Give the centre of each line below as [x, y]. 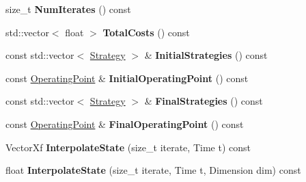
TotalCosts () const [146, 32]
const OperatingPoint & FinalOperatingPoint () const [125, 123]
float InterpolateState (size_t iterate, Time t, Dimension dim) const [153, 170]
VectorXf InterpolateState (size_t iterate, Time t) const [128, 147]
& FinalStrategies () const [204, 101]
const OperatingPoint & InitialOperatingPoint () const [127, 78]
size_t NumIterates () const [68, 9]
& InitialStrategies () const [206, 55]
